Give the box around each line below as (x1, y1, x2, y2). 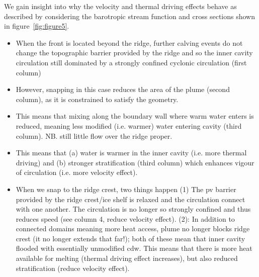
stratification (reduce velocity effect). (16, 262, 130, 273)
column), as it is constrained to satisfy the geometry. (16, 94, 179, 104)
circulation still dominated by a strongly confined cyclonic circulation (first (16, 57, 247, 67)
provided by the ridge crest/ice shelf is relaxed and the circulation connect (16, 194, 245, 204)
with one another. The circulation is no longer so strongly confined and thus (16, 204, 251, 214)
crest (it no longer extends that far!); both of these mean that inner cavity (16, 233, 245, 243)
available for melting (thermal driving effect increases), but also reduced (16, 253, 238, 263)
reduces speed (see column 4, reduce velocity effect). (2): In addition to (16, 213, 235, 224)
